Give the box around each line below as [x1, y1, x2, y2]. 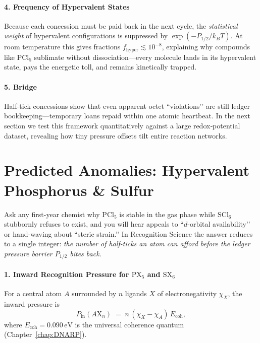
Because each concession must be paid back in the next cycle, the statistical [4, 20, 238, 31]
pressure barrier [4, 248, 53, 258]
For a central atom [4, 288, 62, 299]
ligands [125, 288, 147, 299]
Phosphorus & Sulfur [4, 179, 154, 200]
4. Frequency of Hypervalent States [4, 1, 130, 12]
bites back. [70, 248, 101, 258]
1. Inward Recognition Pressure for [4, 268, 129, 279]
